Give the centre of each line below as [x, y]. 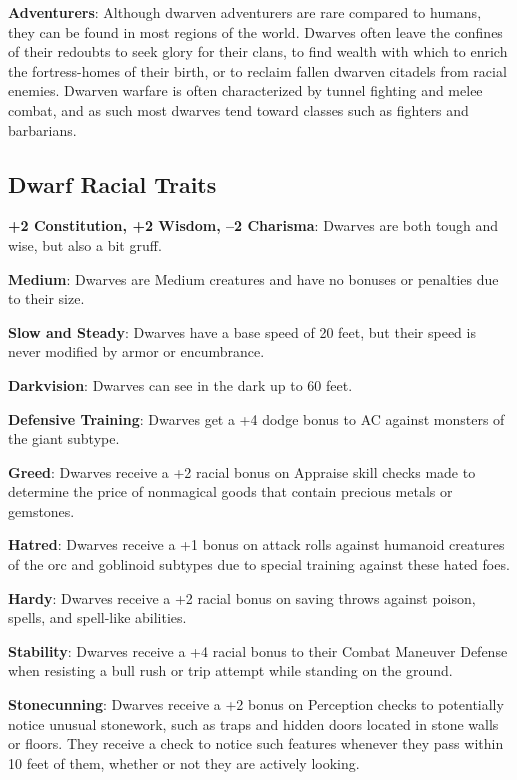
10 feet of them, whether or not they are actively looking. [184, 762]
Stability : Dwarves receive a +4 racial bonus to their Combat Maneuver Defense [258, 650]
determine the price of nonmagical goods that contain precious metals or [230, 491]
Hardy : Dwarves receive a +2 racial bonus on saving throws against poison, [242, 597]
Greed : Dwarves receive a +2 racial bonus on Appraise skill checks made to [242, 471]
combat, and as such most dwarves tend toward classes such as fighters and [238, 109]
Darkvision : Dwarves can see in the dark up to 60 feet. [180, 384]
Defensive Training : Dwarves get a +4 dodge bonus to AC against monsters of [256, 418]
